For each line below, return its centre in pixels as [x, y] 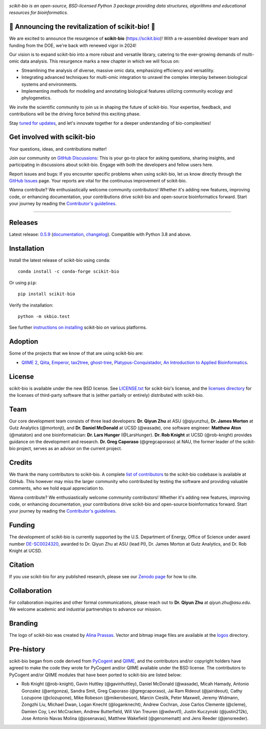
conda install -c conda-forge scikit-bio [68, 272]
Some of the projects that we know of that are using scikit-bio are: [76, 353]
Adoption [24, 342]
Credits [21, 463]
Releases [23, 223]
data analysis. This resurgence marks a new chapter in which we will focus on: [100, 61]
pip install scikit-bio [47, 294]
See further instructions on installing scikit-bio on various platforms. [78, 327]
